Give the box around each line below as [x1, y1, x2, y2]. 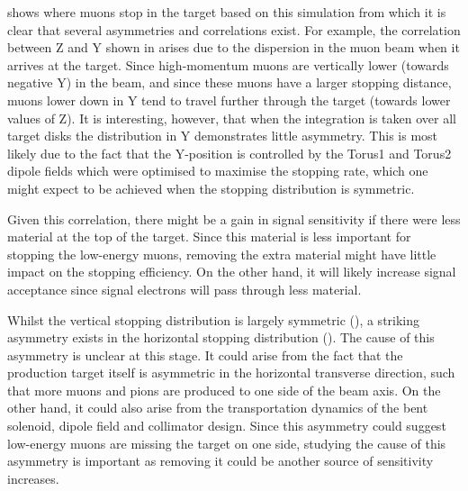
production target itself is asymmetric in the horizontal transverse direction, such [7, 363, 455, 382]
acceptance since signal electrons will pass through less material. [7, 279, 362, 298]
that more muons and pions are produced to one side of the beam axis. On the [7, 380, 441, 399]
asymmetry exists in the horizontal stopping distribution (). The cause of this [7, 328, 435, 347]
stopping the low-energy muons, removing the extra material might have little [7, 244, 436, 263]
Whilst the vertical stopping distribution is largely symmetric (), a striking [7, 310, 420, 329]
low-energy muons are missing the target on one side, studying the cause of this [7, 433, 446, 452]
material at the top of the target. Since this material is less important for [7, 227, 411, 246]
